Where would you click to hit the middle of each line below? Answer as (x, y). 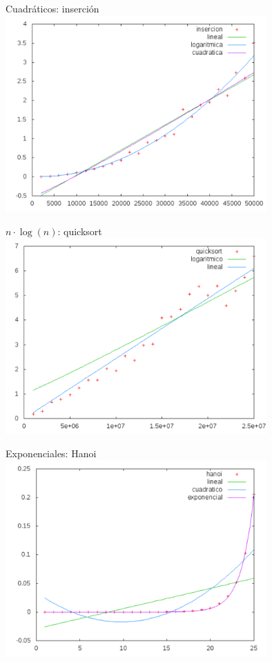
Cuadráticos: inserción (52, 8)
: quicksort (80, 231)
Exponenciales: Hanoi (51, 453)
